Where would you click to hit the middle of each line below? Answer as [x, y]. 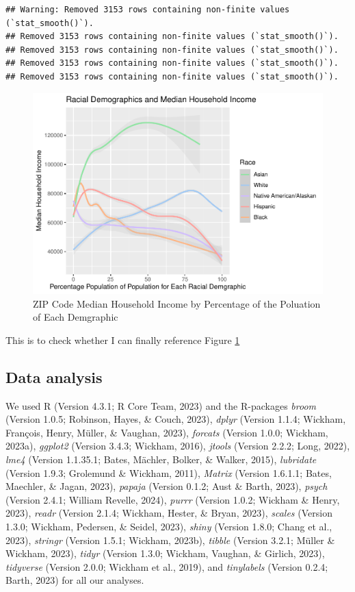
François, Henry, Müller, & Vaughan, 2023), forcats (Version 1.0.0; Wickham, [167, 432]
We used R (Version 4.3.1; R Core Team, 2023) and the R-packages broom [161, 405]
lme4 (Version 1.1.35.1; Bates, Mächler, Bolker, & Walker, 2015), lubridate [161, 459]
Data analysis [54, 377]
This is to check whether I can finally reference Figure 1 [123, 340]
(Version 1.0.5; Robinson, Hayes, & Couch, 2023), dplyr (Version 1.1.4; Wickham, [176, 419]
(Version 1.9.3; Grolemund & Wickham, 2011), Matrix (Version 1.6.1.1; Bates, [169, 472]
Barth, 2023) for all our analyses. [75, 580]
